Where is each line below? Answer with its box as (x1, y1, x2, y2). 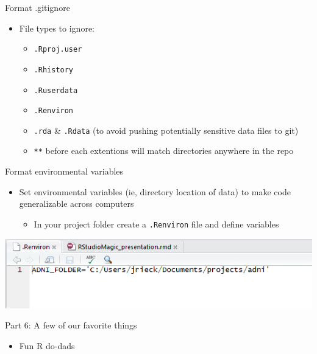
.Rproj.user (34, 45, 82, 54)
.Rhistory (34, 65, 74, 74)
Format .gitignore (5, 1, 70, 13)
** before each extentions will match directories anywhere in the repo (34, 144, 294, 157)
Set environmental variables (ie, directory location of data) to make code (19, 185, 291, 198)
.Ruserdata (34, 86, 78, 95)
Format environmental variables (5, 165, 124, 178)
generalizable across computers (19, 197, 134, 210)
